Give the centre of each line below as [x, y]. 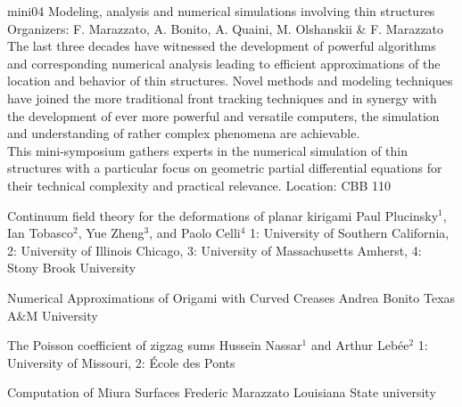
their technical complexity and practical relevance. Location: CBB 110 [199, 185]
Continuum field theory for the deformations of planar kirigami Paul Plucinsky [223, 215]
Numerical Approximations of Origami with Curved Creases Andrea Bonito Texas [231, 297]
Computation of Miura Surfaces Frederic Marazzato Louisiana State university [222, 392]
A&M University [53, 315]
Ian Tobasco [40, 233]
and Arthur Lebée [360, 345]
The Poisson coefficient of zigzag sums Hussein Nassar [155, 345]
